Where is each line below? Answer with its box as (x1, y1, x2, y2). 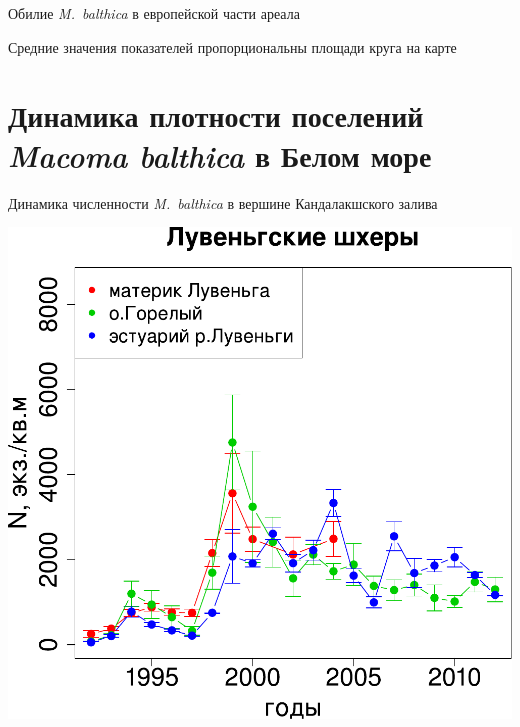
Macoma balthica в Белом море (8, 134, 432, 176)
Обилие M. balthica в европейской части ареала (8, 3, 300, 23)
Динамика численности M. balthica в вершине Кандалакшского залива (8, 192, 438, 213)
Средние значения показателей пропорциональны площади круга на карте (8, 36, 457, 57)
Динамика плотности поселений (8, 95, 424, 136)
